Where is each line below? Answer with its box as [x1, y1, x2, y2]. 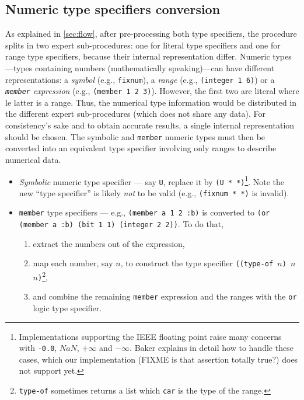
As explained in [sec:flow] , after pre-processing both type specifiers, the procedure [5, 27, 297, 40]
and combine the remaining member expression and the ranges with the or [33, 290, 297, 302]
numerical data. [5, 153, 61, 165]
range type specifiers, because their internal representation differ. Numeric [5, 50, 270, 62]
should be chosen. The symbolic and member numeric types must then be [5, 130, 265, 142]
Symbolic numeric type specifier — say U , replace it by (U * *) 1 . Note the [19, 173, 285, 187]
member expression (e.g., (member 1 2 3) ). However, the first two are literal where [5, 85, 299, 97]
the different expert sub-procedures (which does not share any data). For [5, 107, 266, 120]
